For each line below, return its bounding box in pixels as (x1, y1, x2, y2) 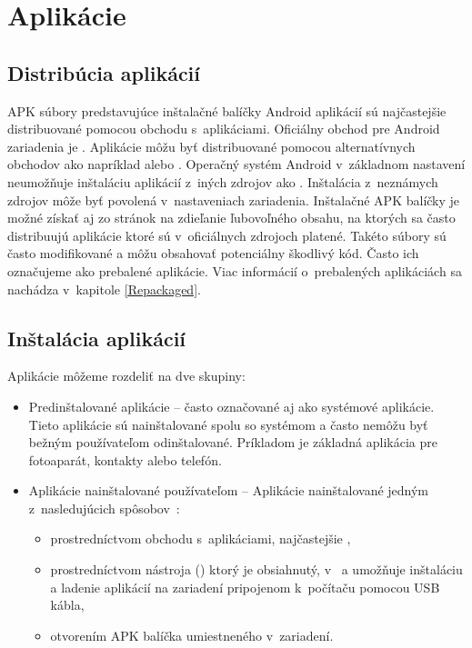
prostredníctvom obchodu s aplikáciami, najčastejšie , (50, 529, 351, 548)
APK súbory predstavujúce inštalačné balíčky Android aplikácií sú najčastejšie (7, 101, 447, 120)
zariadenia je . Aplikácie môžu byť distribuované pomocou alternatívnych (7, 136, 416, 155)
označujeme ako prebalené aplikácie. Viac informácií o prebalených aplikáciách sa (7, 261, 462, 280)
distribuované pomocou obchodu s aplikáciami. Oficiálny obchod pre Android (7, 119, 440, 138)
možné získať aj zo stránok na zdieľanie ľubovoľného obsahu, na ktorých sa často (7, 208, 456, 227)
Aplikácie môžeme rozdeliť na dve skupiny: (7, 366, 246, 385)
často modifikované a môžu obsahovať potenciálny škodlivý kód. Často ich (7, 244, 419, 263)
